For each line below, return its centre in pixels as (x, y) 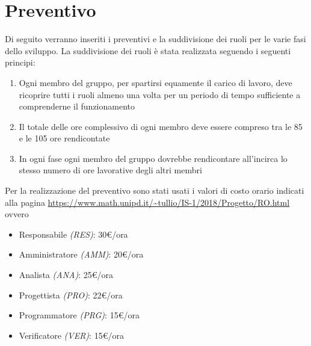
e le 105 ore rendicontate (64, 138)
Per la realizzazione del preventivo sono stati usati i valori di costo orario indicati (155, 190)
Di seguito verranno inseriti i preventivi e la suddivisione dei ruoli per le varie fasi (155, 39)
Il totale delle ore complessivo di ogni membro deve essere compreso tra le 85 (161, 126)
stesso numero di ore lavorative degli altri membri (110, 170)
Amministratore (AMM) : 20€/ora (81, 254)
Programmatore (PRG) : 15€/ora (79, 315)
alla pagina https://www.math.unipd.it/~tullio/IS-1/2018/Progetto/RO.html (147, 202)
